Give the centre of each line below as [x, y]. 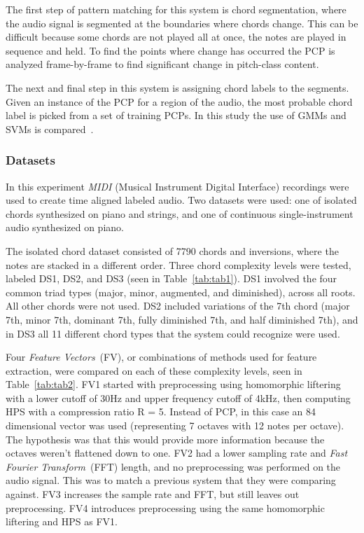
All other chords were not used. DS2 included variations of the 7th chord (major [178, 306]
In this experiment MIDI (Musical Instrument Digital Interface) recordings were [177, 186]
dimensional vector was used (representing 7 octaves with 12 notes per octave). [175, 425]
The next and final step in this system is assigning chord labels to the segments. [177, 87]
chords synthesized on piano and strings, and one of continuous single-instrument [180, 213]
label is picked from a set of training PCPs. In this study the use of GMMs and [176, 115]
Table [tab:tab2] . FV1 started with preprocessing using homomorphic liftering [173, 384]
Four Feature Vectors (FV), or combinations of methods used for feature [161, 357]
